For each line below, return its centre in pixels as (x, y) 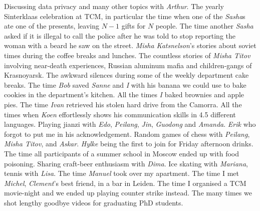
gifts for (134, 26)
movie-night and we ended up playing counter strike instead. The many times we (128, 193)
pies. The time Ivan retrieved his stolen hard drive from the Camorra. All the (123, 104)
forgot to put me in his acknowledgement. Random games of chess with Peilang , (127, 134)
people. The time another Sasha (204, 26)
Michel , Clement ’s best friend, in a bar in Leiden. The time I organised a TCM (125, 183)
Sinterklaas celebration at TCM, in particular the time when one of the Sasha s (125, 16)
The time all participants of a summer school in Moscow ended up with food (121, 153)
